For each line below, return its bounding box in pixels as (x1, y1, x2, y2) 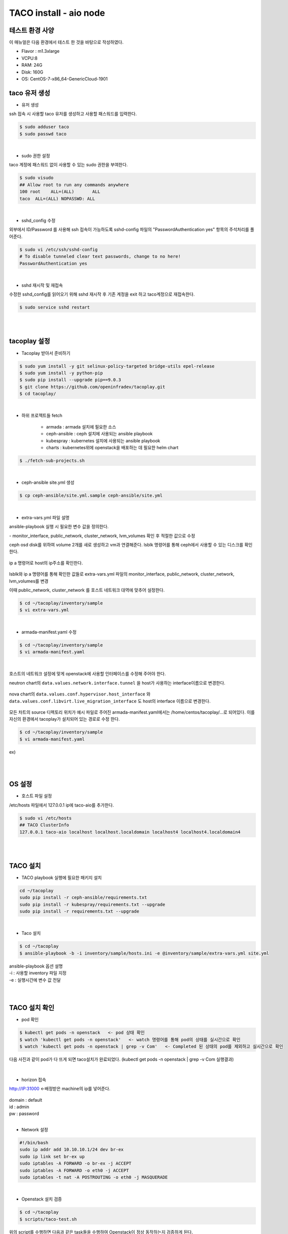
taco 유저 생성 (9, 89, 50, 97)
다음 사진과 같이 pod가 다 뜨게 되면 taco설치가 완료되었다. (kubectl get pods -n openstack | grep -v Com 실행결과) (9, 1056, 234, 1062)
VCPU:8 (21, 55, 38, 61)
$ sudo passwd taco (19, 131, 67, 137)
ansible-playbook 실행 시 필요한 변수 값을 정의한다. (9, 524, 109, 530)
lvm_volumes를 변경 (9, 578, 49, 584)
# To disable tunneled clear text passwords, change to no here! (19, 254, 181, 259)
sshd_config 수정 (21, 217, 56, 223)
